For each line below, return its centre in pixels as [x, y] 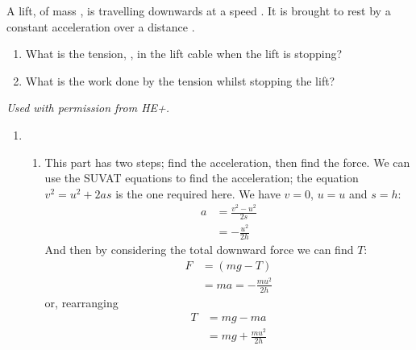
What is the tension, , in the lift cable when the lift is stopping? [184, 54]
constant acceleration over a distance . [101, 26]
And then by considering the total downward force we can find [199, 250]
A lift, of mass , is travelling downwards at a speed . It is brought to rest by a [199, 10]
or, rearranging [81, 302]
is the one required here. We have [198, 193]
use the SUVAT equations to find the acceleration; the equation [202, 178]
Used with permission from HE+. [88, 108]
